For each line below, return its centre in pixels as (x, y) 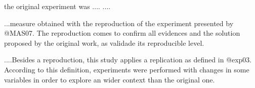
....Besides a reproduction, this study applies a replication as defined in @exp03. (128, 60)
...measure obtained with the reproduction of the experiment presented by (119, 23)
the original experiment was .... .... (57, 6)
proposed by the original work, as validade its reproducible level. (104, 42)
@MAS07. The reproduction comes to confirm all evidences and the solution (122, 33)
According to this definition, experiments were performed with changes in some (127, 69)
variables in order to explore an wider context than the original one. (110, 79)
